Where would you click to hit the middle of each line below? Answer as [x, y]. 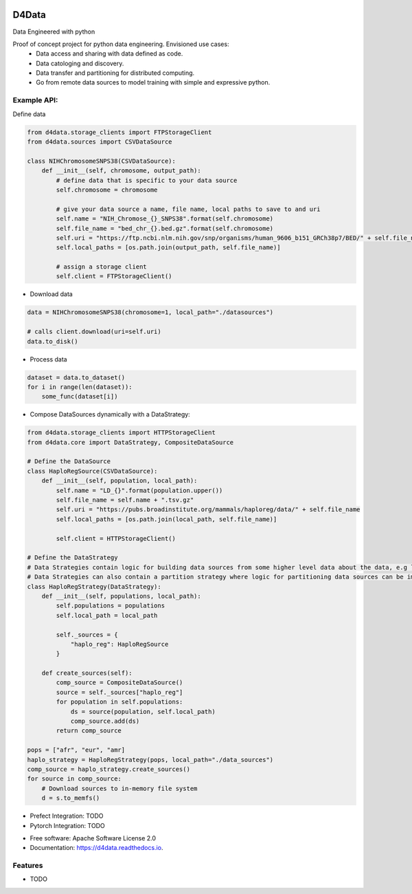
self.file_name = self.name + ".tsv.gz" [125, 500]
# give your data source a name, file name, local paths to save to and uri [188, 209]
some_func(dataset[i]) [80, 396]
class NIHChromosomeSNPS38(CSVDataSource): [102, 161]
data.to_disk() [53, 341]
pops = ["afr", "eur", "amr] [76, 750]
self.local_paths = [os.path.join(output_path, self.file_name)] [168, 248]
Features [28, 866]
